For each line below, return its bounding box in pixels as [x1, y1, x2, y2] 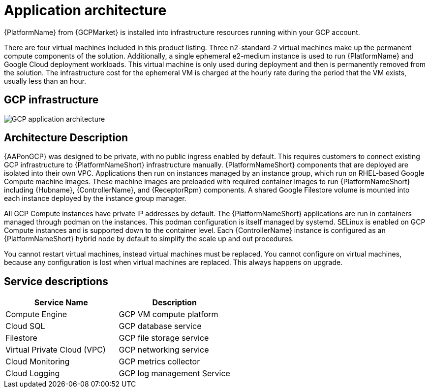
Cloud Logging [5, 368, 60, 379]
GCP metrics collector [119, 357, 200, 367]
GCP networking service [119, 345, 209, 355]
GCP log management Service [119, 368, 230, 379]
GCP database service [119, 321, 202, 331]
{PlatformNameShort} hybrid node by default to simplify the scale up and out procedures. [4, 234, 294, 243]
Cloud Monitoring [5, 357, 70, 367]
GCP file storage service [119, 333, 209, 343]
